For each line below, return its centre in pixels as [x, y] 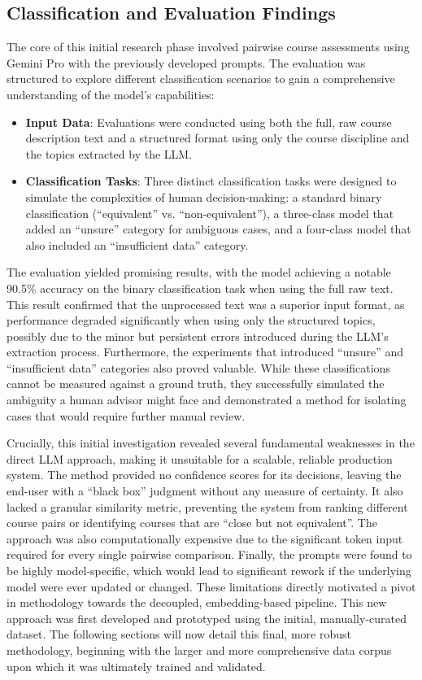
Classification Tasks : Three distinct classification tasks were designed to [211, 181]
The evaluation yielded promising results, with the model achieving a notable [199, 272]
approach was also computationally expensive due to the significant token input [205, 538]
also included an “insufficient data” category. [137, 244]
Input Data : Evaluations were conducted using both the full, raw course [209, 122]
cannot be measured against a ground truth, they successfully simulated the [196, 384]
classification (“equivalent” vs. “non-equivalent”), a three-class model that [210, 213]
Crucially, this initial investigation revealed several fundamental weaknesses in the [211, 443]
